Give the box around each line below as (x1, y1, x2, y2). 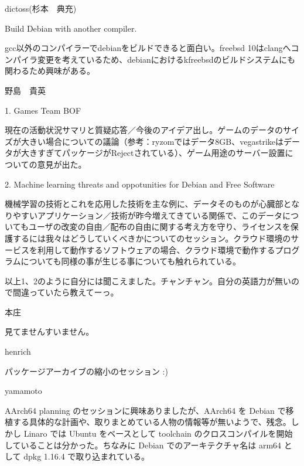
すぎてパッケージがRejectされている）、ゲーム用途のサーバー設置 (37, 147, 285, 159)
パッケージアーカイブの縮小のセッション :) (5, 365, 168, 377)
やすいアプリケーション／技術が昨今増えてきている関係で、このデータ (12, 209, 283, 221)
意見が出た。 (37, 158, 87, 170)
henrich (5, 345, 31, 358)
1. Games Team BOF (5, 104, 81, 116)
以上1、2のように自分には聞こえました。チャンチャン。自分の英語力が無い (5, 274, 291, 287)
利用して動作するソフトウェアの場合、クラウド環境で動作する (37, 243, 275, 256)
